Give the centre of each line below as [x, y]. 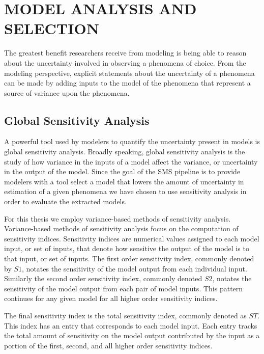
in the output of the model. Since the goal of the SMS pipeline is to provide [122, 171]
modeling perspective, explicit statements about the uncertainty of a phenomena [129, 73]
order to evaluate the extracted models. [65, 201]
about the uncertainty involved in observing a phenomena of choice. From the [125, 62]
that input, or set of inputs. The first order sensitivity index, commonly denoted [129, 258]
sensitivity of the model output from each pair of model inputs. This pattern [124, 288]
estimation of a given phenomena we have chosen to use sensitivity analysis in [125, 191]
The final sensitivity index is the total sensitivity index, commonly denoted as [125, 315]
